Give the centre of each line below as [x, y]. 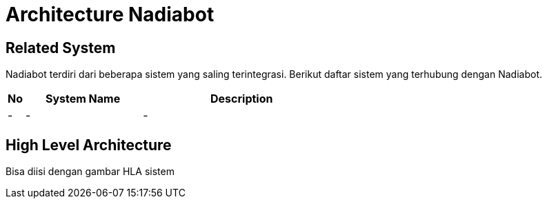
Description [242, 99]
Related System [61, 48]
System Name [83, 99]
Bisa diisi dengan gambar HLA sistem [90, 172]
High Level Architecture [89, 145]
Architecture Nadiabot [110, 14]
